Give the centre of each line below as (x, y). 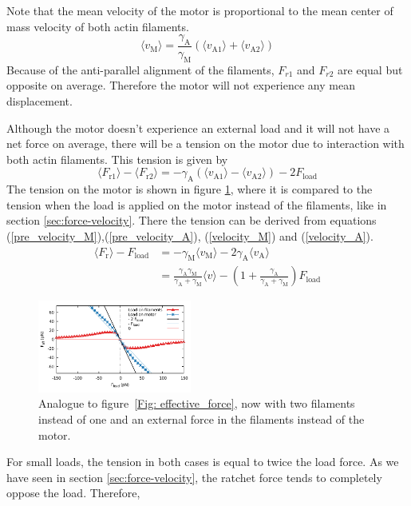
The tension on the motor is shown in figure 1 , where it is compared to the (190, 189)
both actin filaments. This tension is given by (117, 159)
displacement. (40, 101)
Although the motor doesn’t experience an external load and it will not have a (198, 127)
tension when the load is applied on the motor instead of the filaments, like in (197, 204)
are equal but (370, 69)
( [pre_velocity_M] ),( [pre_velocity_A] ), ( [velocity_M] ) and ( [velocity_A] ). (190, 235)
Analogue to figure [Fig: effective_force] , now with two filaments (197, 403)
